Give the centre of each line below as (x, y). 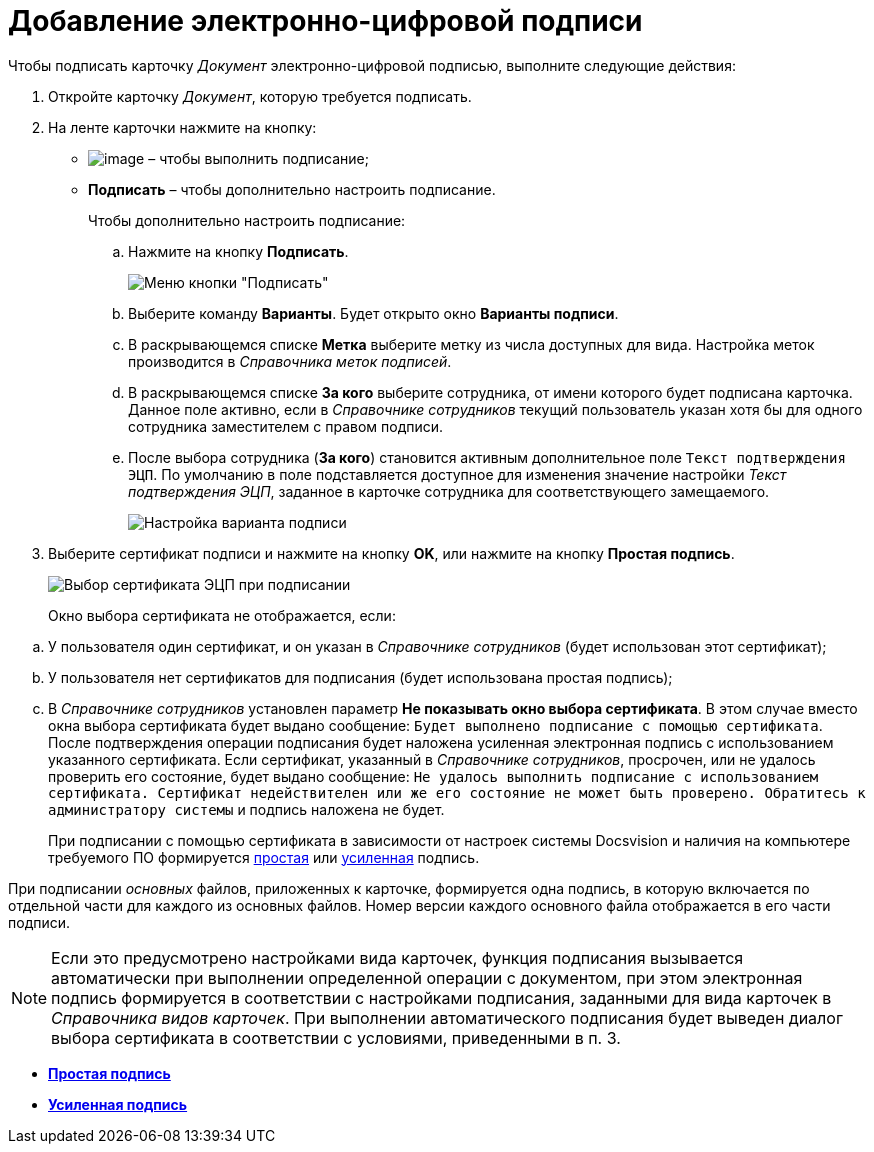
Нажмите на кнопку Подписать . (238, 251)
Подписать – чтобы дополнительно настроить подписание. (292, 189)
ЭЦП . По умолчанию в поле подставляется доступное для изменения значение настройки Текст (457, 474)
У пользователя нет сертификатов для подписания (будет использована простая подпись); (360, 677)
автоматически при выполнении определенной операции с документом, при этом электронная (427, 977)
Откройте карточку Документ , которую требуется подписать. (260, 96)
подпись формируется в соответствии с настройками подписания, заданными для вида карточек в (441, 997)
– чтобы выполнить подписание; (258, 158)
